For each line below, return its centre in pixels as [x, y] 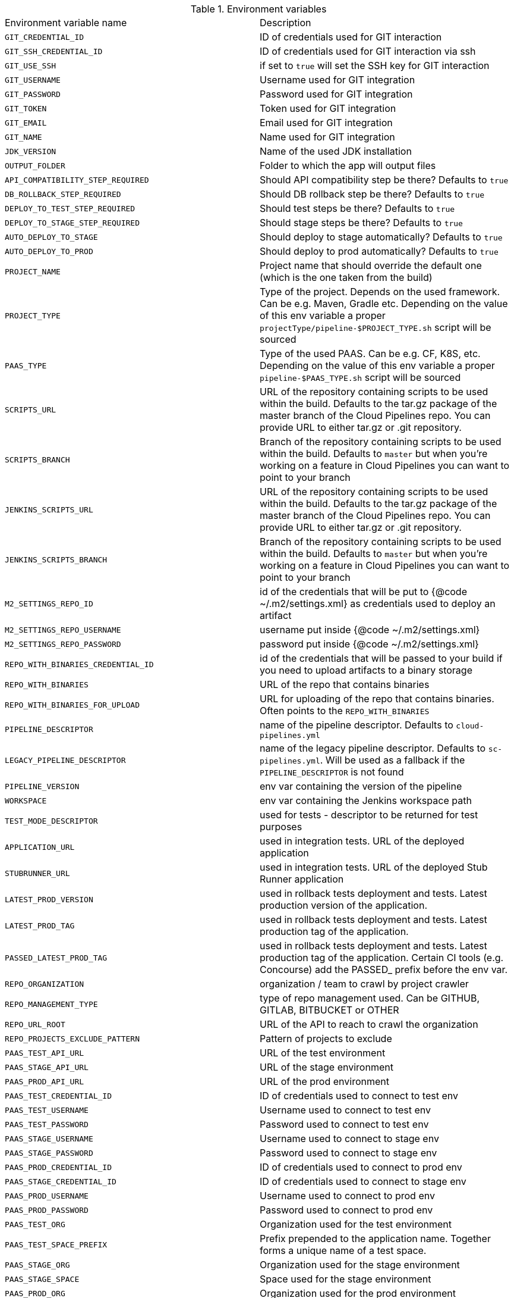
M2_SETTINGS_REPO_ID [49, 603]
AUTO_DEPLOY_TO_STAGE [51, 237]
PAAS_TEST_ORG [35, 1224]
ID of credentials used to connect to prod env [361, 1167]
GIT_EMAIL [26, 123]
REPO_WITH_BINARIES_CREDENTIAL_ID [79, 664]
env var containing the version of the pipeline [361, 786]
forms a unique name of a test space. [343, 1250]
